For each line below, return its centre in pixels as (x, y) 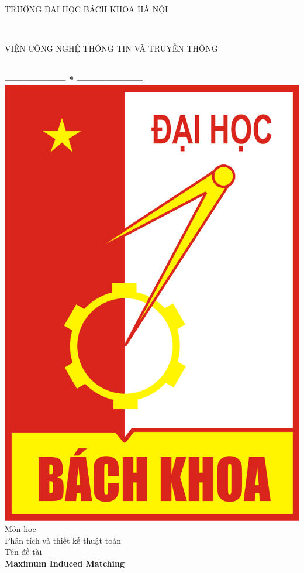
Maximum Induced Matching (65, 563)
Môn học (20, 529)
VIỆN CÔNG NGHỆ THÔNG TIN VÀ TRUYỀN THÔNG (111, 48)
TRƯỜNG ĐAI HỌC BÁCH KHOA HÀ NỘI (87, 9)
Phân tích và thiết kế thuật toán (63, 540)
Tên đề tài (23, 552)
